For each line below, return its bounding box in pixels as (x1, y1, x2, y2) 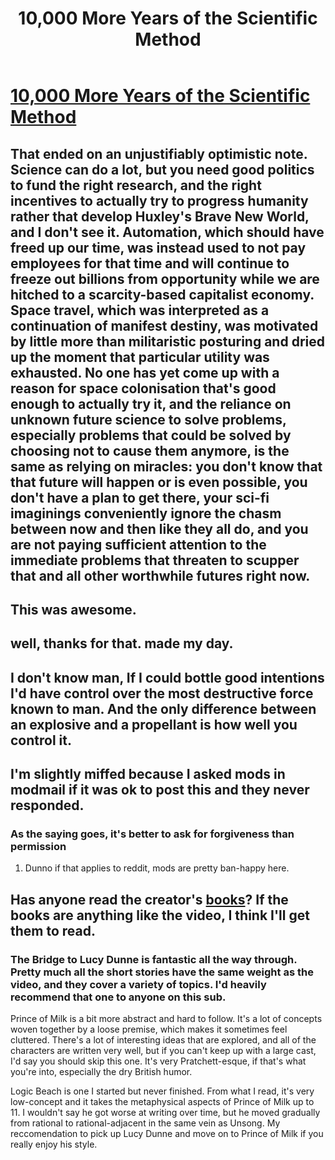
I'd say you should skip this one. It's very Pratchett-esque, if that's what (10, 1055, 307, 1067)
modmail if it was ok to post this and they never (10, 782, 310, 799)
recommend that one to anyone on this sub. (10, 990, 227, 1004)
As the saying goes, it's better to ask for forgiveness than (10, 827, 295, 841)
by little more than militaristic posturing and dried (10, 333, 325, 350)
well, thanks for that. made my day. (10, 635, 234, 652)
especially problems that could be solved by (10, 427, 292, 444)
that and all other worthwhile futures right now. (10, 567, 311, 584)
